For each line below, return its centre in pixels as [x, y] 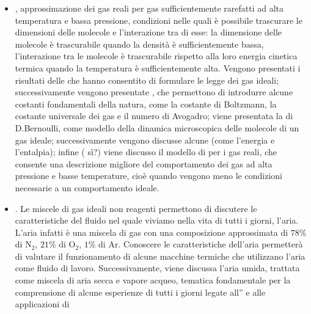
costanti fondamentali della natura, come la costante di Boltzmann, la [146, 104]
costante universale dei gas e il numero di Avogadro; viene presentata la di [154, 116]
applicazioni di [42, 304]
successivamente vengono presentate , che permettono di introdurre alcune [154, 92]
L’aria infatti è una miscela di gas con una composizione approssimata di [152, 232]
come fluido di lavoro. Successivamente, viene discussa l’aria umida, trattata [157, 268]
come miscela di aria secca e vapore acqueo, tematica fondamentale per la [153, 280]
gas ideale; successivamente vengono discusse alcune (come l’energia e [145, 140]
